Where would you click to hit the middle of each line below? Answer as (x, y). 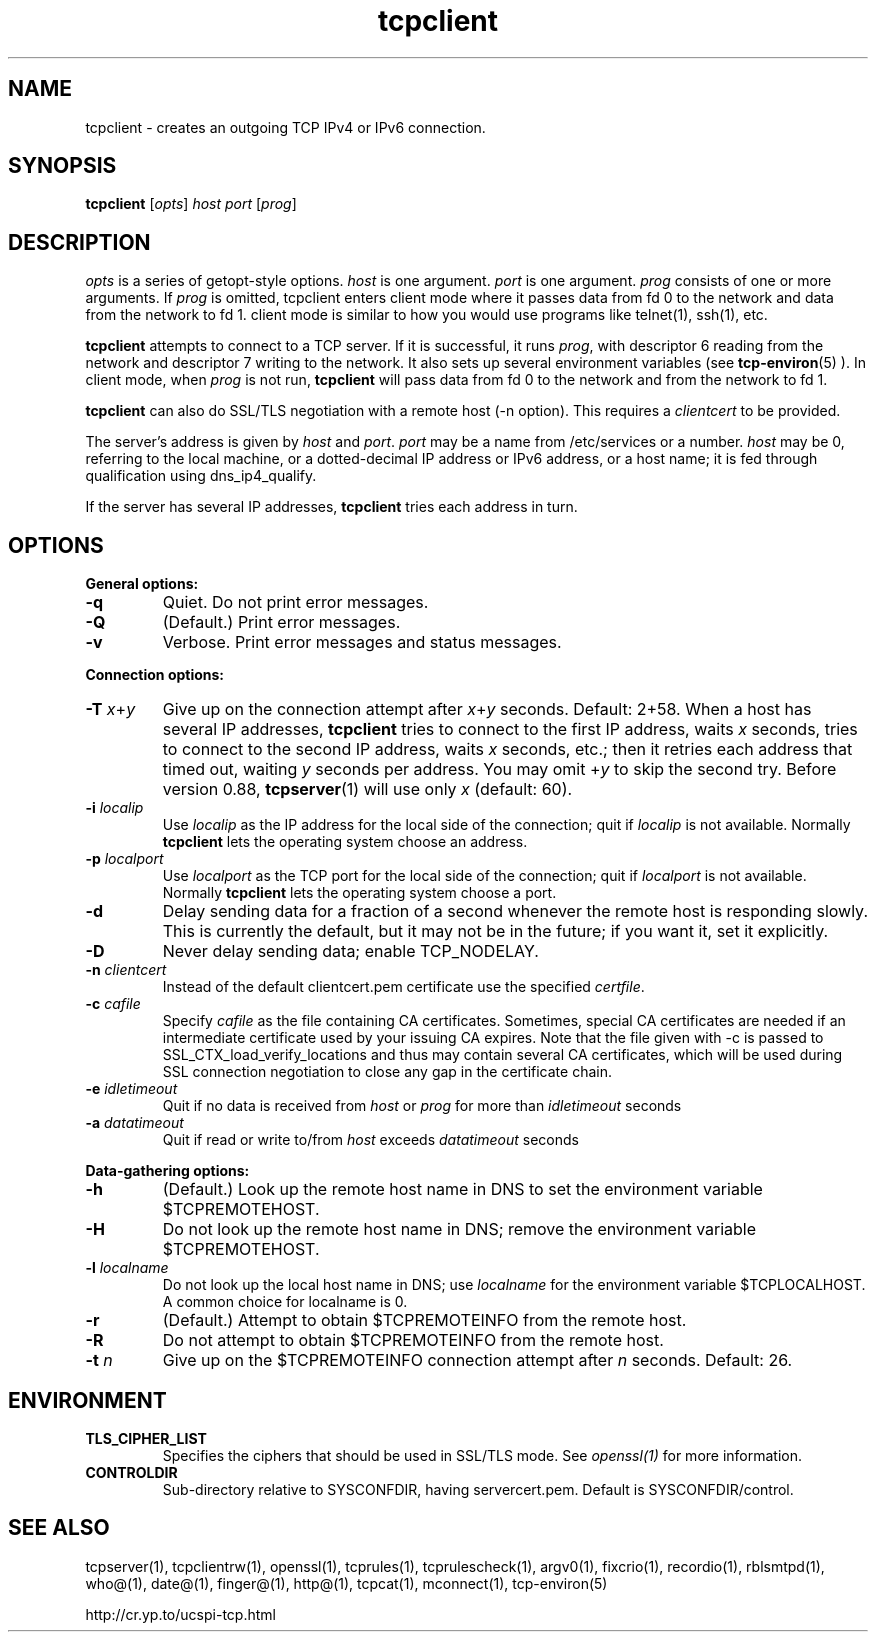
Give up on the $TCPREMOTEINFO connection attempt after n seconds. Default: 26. (477, 1360)
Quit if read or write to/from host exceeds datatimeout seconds (370, 1140)
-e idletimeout (131, 1089)
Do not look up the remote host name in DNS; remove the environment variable (459, 1229)
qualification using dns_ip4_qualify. (201, 476)
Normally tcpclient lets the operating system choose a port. (359, 893)
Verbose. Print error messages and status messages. (362, 642)
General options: (142, 584)
